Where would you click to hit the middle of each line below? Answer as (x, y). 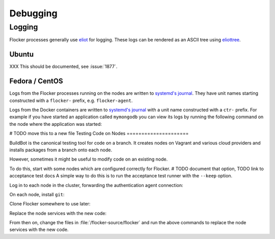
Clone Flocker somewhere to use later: (50, 204)
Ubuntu (22, 54)
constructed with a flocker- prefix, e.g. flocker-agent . (71, 100)
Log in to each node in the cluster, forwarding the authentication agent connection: (96, 185)
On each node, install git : (37, 194)
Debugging (34, 13)
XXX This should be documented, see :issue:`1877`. (63, 67)
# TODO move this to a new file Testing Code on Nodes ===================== (99, 134)
